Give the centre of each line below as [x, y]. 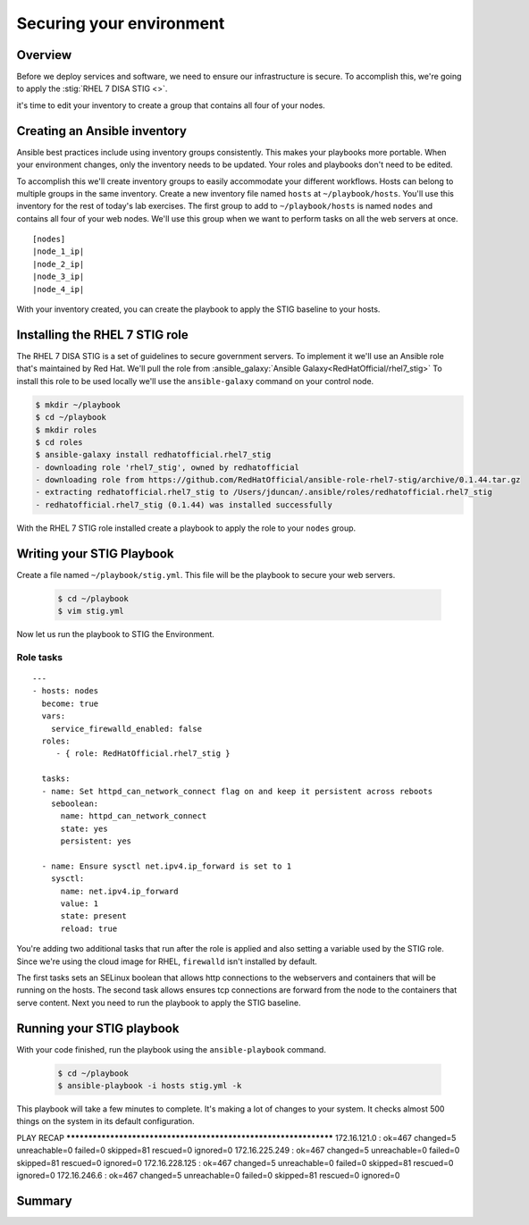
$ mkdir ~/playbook [78, 405]
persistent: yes [96, 841]
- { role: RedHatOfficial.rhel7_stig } [143, 754]
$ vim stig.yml [91, 611]
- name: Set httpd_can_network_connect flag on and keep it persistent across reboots [237, 791]
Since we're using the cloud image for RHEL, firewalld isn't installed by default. [167, 961]
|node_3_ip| [59, 277]
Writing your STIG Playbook [95, 554]
